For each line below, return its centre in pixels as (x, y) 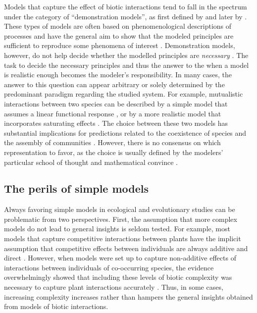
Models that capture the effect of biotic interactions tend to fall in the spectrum (126, 6)
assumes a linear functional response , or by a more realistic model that (113, 113)
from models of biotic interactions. (56, 306)
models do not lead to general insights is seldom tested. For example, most (117, 229)
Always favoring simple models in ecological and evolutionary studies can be (120, 209)
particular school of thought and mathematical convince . (91, 162)
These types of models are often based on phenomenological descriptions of (118, 26)
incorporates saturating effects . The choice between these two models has (116, 123)
